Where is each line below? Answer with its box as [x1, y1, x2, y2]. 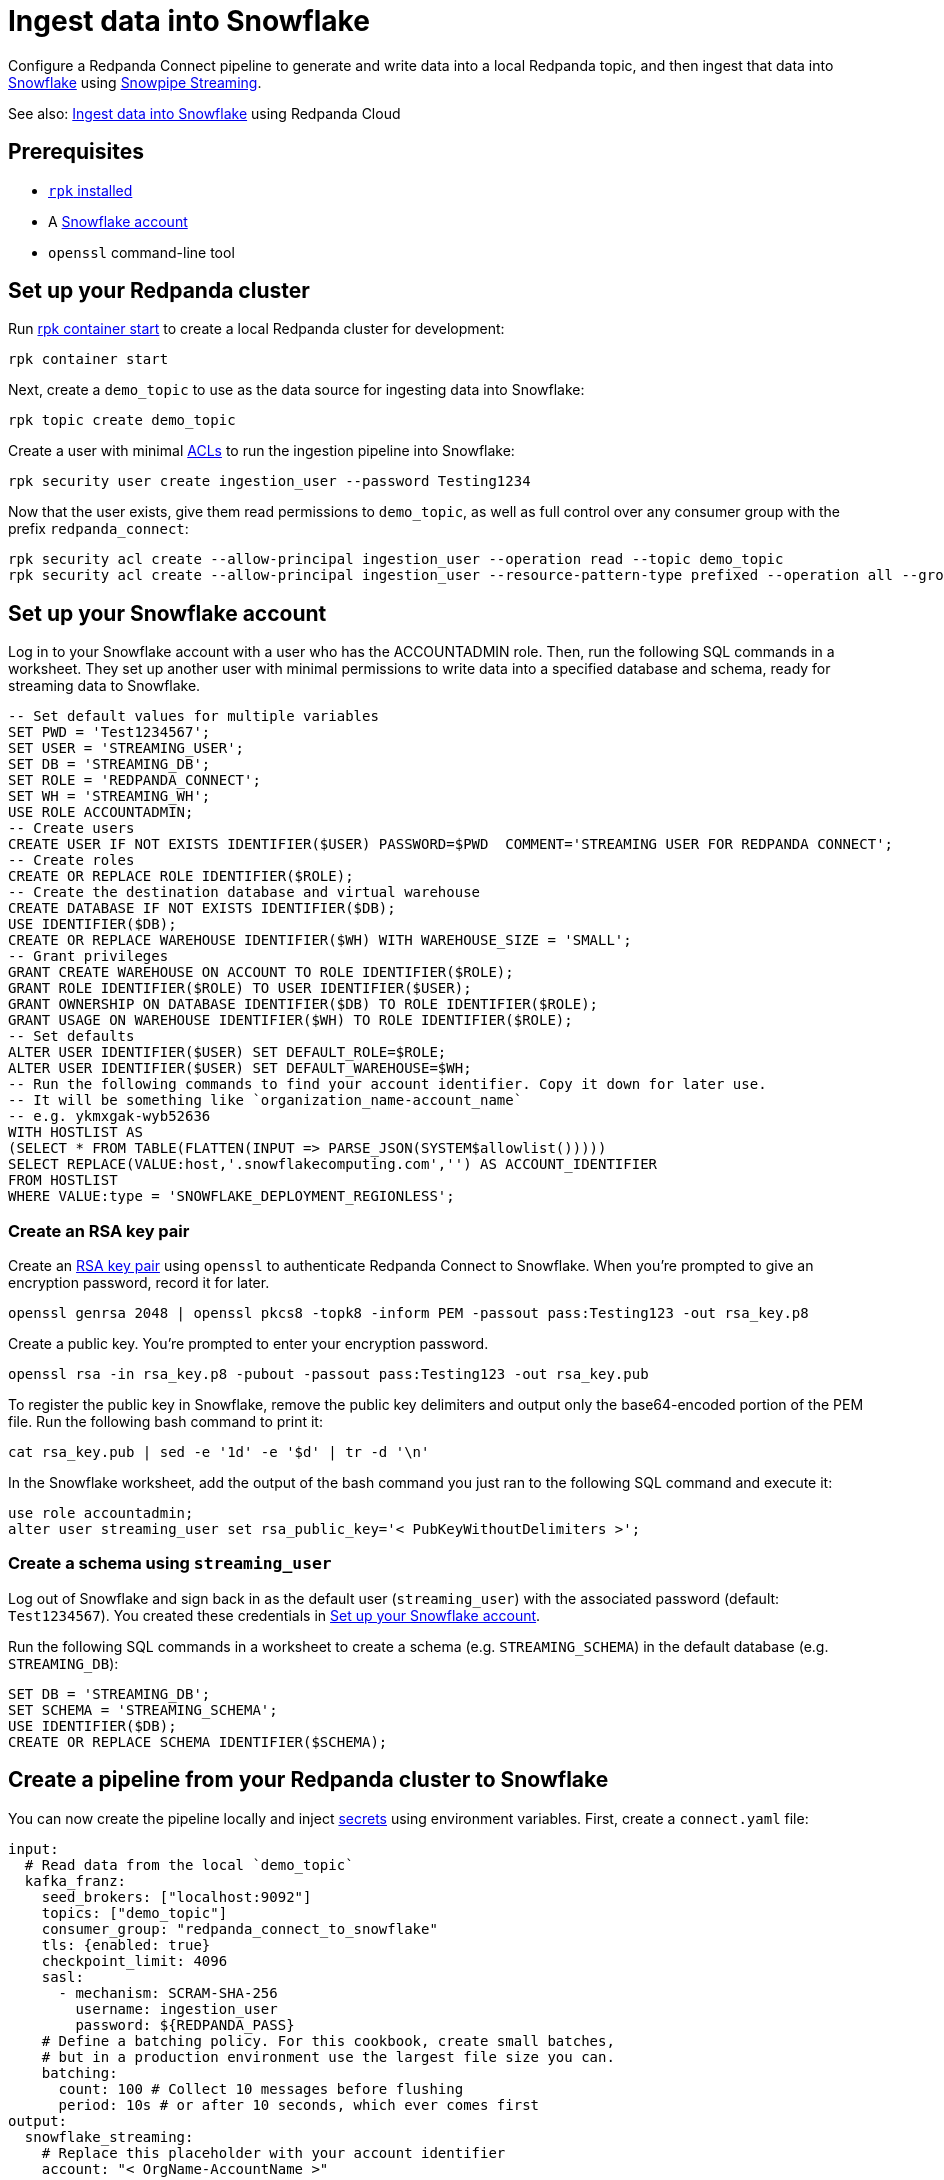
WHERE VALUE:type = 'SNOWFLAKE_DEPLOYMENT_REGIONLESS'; [8, 1188, 455, 1205]
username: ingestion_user [75, 2000, 278, 2017]
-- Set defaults [8, 1028, 135, 1045]
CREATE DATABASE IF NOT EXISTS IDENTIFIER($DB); [8, 900, 396, 917]
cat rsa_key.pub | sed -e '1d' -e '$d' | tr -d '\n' [8, 1444, 430, 1461]
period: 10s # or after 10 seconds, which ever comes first [58, 2096, 540, 2113]
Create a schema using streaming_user [8, 1553, 332, 1574]
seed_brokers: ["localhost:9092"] [41, 1888, 312, 1905]
